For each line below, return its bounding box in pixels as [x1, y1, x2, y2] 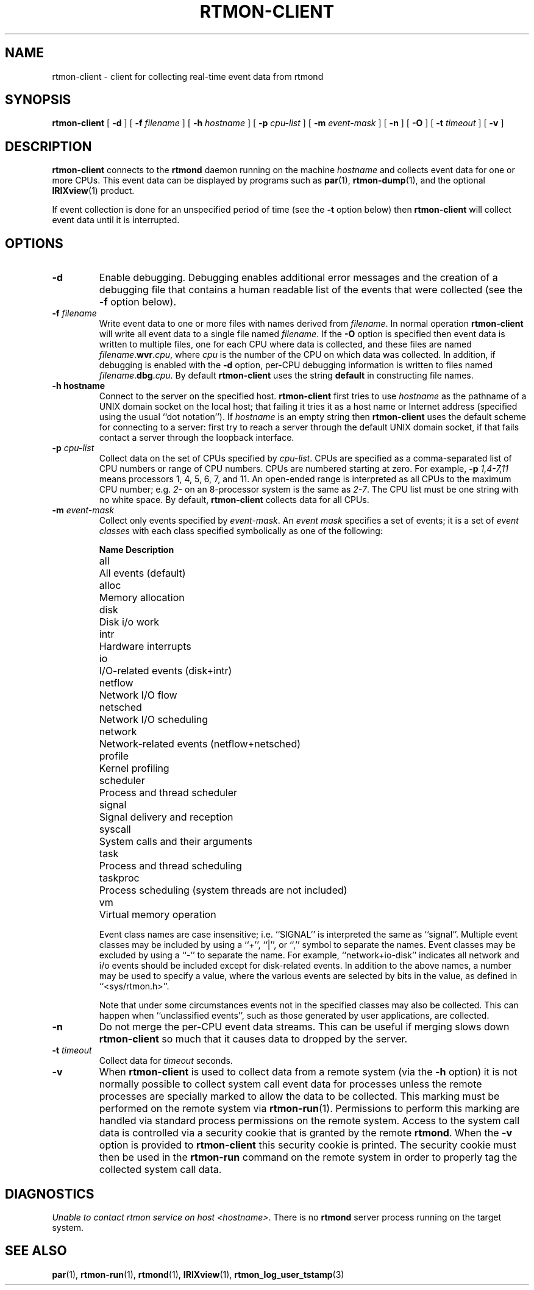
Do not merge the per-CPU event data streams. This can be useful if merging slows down [99, 1021, 510, 1033]
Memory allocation [99, 591, 185, 604]
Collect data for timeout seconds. [99, 1055, 233, 1066]
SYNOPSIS [5, 92, 71, 108]
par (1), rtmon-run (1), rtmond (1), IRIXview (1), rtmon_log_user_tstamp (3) [52, 1269, 344, 1280]
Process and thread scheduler [99, 786, 238, 799]
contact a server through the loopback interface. [99, 432, 294, 443]
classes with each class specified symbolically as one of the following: [99, 526, 383, 536]
